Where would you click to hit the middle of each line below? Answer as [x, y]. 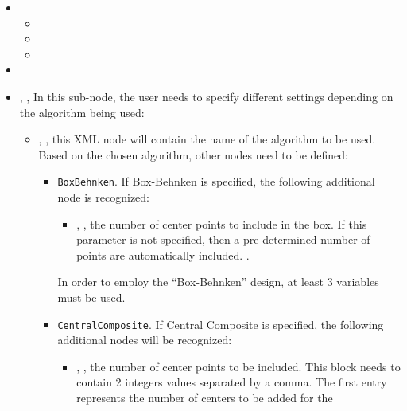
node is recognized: [104, 197]
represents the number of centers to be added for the [205, 397]
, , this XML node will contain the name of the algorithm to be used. [207, 139]
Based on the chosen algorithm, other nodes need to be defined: [193, 154]
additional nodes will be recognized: [145, 340]
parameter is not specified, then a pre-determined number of [223, 239]
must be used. [91, 297]
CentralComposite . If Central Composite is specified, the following [221, 324]
